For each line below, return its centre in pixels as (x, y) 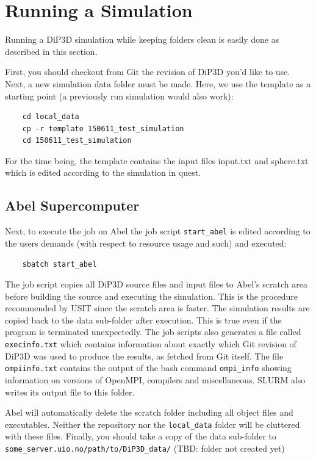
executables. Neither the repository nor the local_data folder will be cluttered (153, 424)
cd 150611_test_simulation (77, 141)
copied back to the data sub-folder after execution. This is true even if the (143, 320)
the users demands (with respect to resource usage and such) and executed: (146, 243)
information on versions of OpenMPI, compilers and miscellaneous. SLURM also (155, 379)
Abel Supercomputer (72, 205)
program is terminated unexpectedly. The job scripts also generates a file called (153, 332)
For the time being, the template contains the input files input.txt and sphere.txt (157, 160)
